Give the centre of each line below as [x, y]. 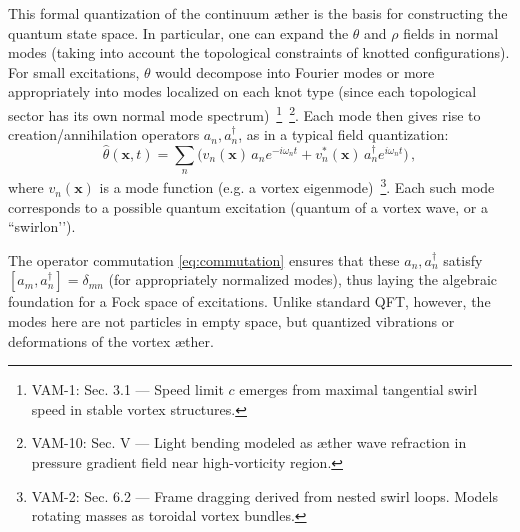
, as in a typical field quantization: [343, 134]
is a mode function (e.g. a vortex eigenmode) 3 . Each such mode [297, 186]
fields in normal [451, 32]
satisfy [463, 259]
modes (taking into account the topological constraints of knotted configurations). [259, 52]
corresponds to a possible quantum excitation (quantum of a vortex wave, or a [248, 206]
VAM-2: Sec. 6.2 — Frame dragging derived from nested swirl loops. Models [264, 495]
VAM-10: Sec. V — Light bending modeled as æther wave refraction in [249, 442]
